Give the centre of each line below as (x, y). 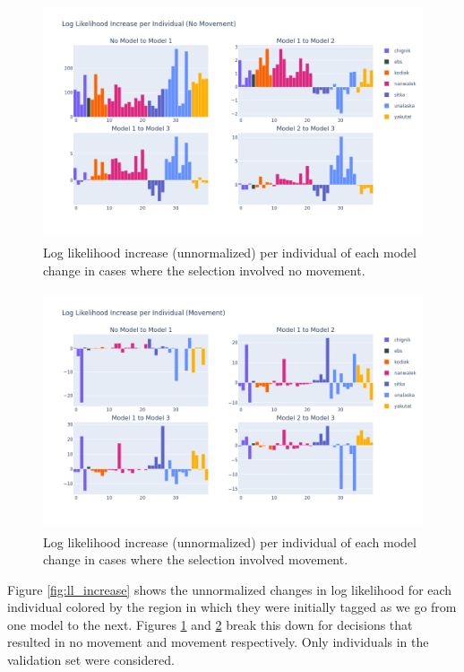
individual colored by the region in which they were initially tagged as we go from (232, 607)
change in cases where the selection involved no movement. (204, 270)
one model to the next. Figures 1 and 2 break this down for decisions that (210, 624)
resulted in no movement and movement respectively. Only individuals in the (218, 642)
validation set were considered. (91, 660)
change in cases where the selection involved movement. (196, 559)
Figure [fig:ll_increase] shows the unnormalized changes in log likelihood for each (230, 589)
